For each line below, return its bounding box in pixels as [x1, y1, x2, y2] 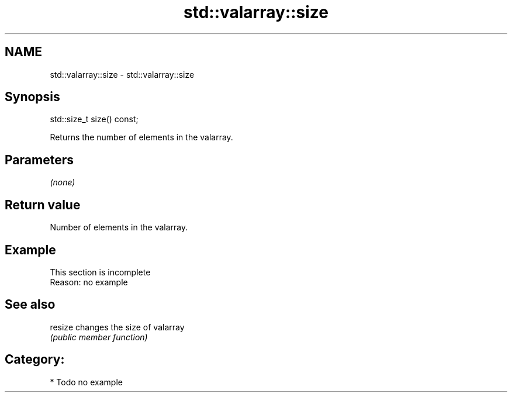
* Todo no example [50, 377, 123, 387]
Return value [5, 197, 81, 212]
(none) [50, 177, 75, 188]
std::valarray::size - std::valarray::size [50, 69, 195, 80]
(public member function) [50, 332, 148, 342]
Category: [5, 352, 65, 367]
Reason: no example [50, 277, 128, 287]
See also [5, 297, 56, 312]
